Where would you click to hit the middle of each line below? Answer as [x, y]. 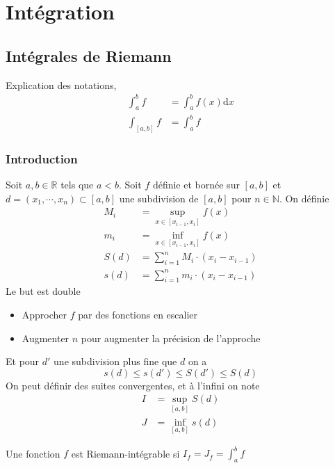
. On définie [304, 198]
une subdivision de [159, 198]
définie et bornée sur [196, 185]
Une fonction [33, 453]
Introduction [42, 158]
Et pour [23, 361]
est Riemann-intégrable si [125, 453]
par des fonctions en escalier [138, 315]
